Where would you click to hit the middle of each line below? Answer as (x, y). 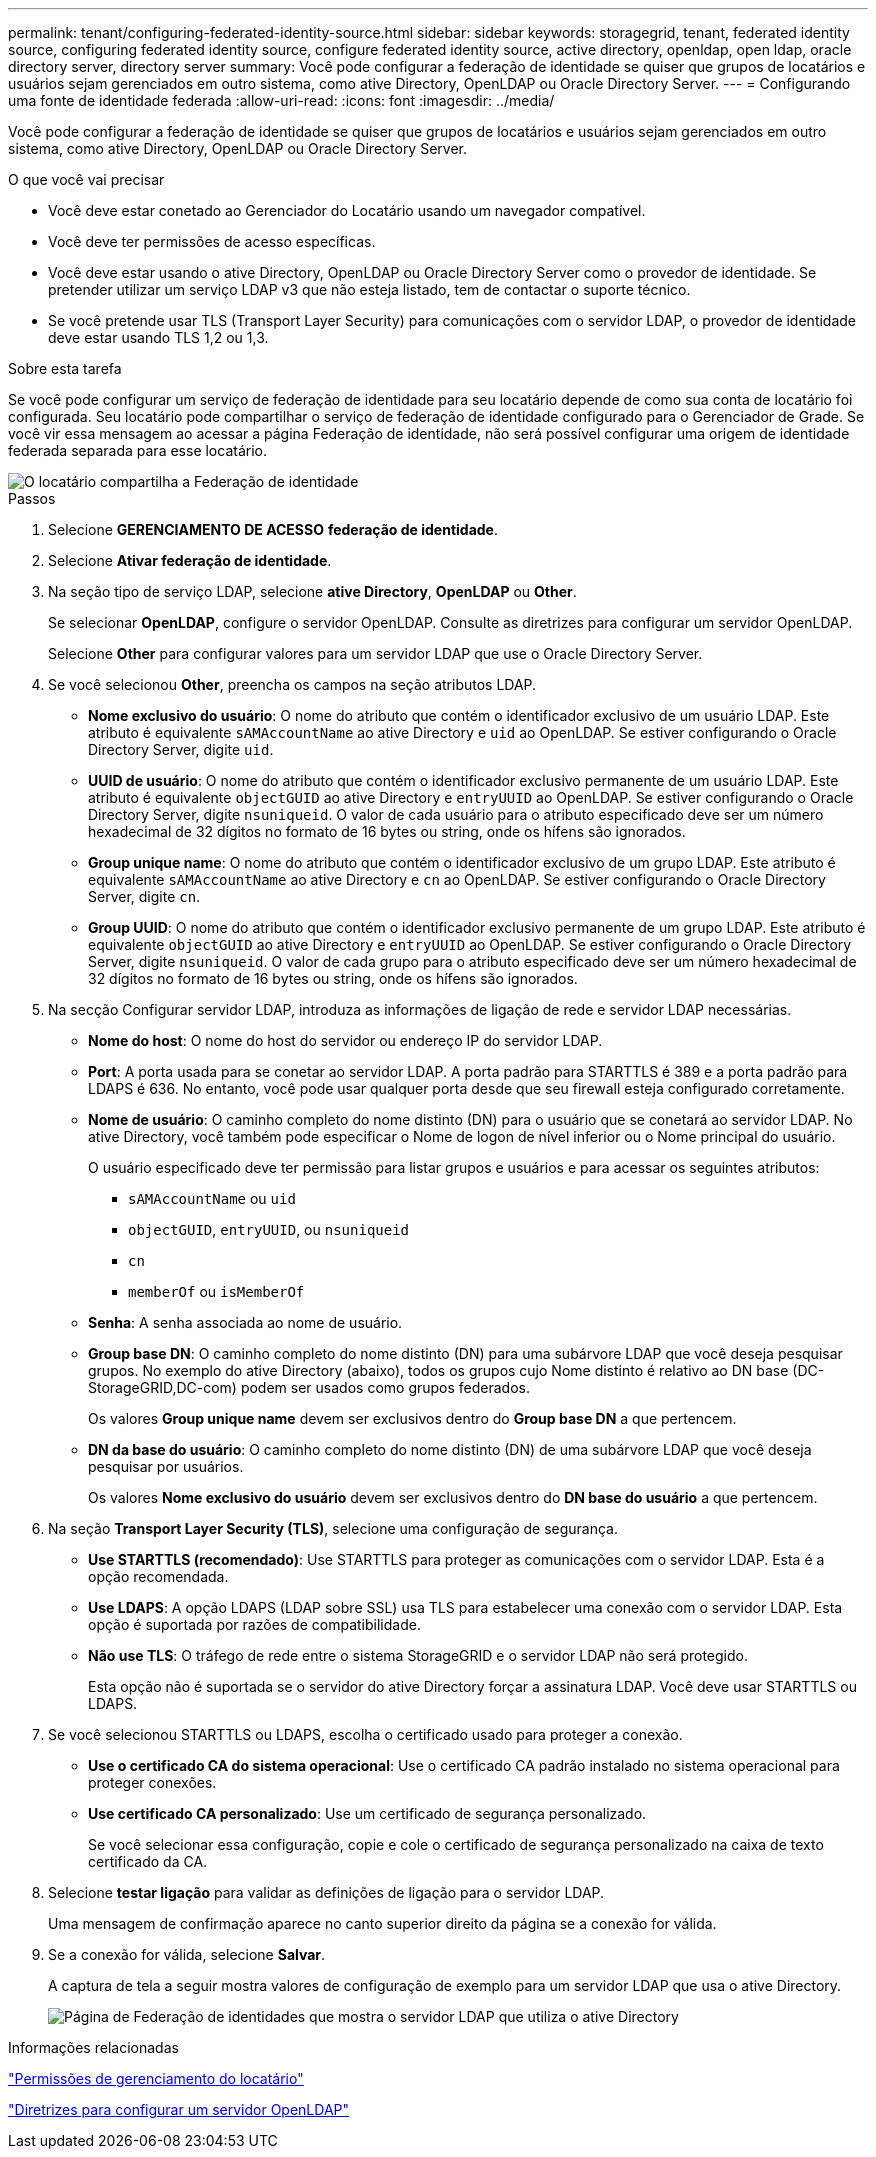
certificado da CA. (148, 1861)
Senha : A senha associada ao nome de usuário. (245, 1322)
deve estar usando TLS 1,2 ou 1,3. (158, 337)
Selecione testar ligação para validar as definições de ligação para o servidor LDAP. (326, 1892)
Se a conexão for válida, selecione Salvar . (187, 1954)
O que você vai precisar (86, 179)
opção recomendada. (158, 1576)
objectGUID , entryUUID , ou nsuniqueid (269, 1229)
